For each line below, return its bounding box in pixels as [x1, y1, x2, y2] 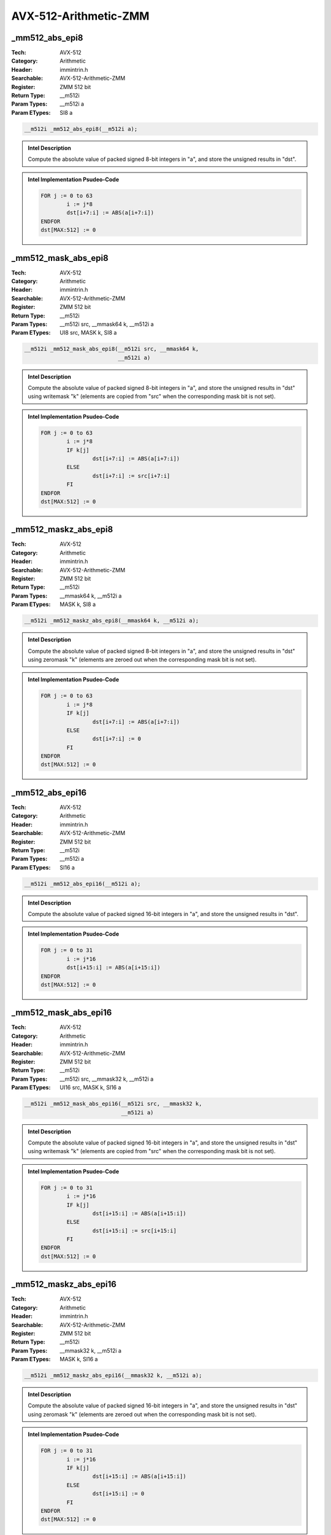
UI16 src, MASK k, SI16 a [59, 1084, 122, 1091]
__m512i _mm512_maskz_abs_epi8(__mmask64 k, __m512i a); [24, 617, 199, 624]
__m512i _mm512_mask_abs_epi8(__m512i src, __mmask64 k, [24, 346, 199, 352]
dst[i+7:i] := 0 [92, 736, 141, 742]
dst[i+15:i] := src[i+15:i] [92, 1227, 177, 1234]
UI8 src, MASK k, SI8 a [59, 329, 117, 336]
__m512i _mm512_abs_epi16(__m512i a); [24, 880, 141, 887]
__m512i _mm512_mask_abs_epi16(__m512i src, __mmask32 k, [24, 1100, 202, 1108]
